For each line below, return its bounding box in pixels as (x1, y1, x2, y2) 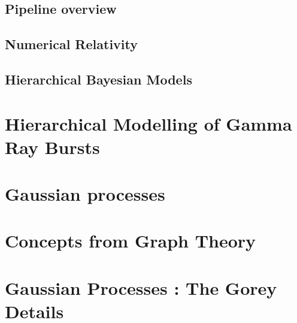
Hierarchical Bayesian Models (5, 70, 192, 88)
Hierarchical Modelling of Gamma (5, 111, 292, 135)
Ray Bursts (5, 134, 100, 159)
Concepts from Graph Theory (5, 228, 256, 253)
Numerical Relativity (5, 35, 138, 53)
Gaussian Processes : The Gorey (5, 275, 277, 300)
